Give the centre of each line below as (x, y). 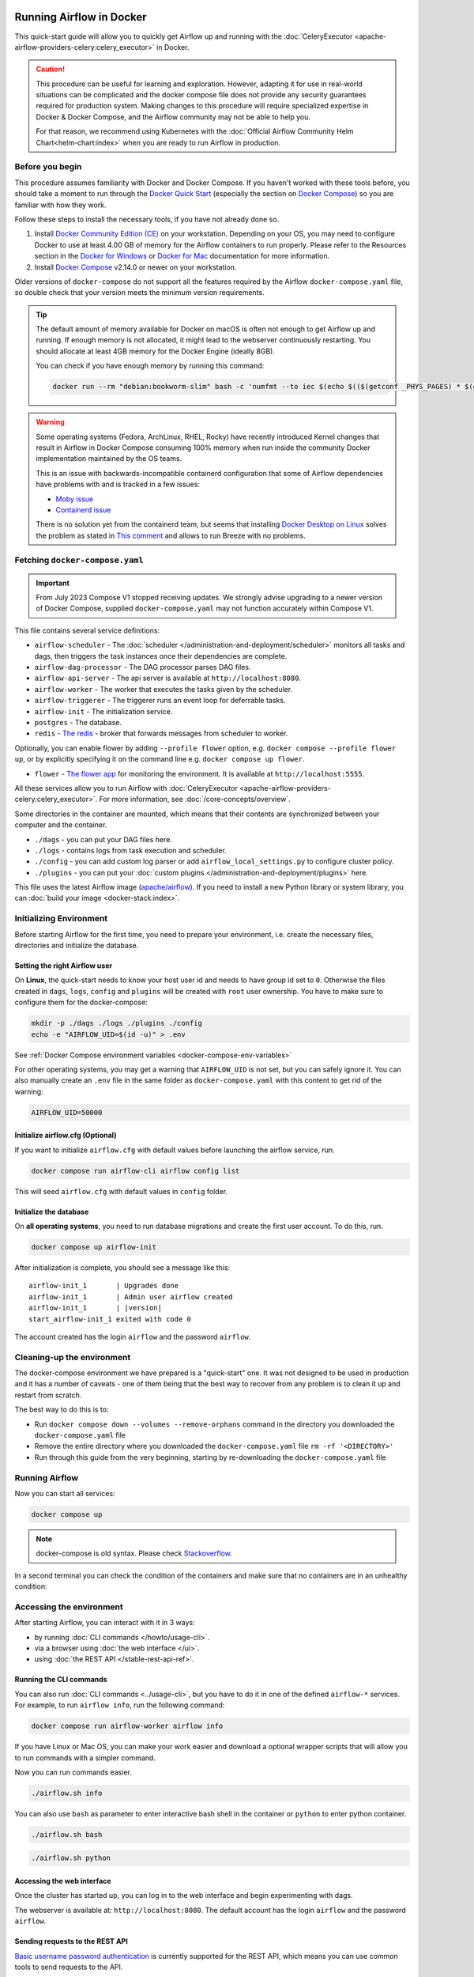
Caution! (51, 69)
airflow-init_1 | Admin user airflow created (131, 1297)
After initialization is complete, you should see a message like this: (122, 1267)
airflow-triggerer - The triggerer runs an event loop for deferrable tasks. (160, 701)
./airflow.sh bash (67, 1834)
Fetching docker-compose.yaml (79, 560)
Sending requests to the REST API (71, 1941)
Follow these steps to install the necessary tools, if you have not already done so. (147, 219)
